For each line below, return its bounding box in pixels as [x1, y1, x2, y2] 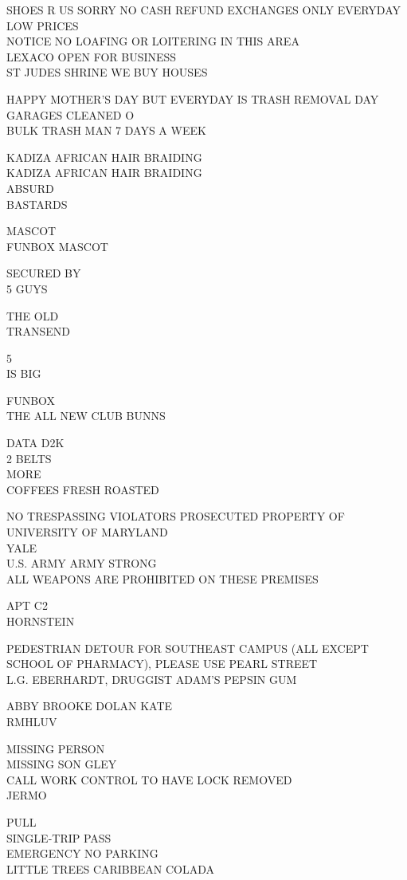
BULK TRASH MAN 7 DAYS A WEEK [6, 122, 206, 139]
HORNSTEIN [6, 613, 75, 629]
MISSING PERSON [6, 740, 105, 756]
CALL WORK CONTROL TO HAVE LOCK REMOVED [6, 771, 292, 788]
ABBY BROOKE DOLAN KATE [6, 697, 173, 714]
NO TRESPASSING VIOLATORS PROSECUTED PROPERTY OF [6, 508, 345, 524]
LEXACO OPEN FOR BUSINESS [6, 48, 177, 65]
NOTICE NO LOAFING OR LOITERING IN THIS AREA [6, 33, 299, 49]
